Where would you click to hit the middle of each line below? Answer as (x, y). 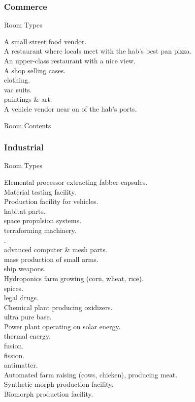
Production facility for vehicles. (51, 201)
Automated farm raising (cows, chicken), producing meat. (91, 374)
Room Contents (28, 125)
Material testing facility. (40, 191)
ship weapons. (25, 269)
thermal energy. (27, 336)
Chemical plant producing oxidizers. (58, 307)
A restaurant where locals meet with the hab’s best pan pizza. (98, 51)
